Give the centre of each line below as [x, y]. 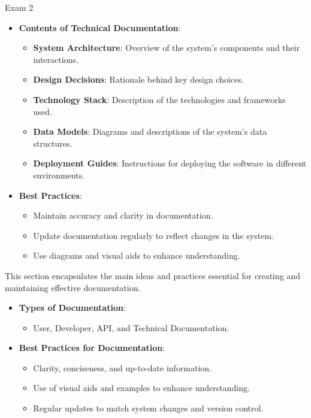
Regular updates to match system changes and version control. [148, 408]
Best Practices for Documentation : [92, 348]
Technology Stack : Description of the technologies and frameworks [159, 99]
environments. [59, 175]
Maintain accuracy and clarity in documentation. [123, 215]
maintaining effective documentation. [73, 287]
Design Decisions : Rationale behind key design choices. [138, 79]
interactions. [56, 59]
